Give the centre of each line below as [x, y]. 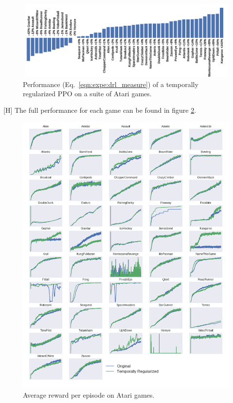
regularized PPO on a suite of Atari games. [87, 94]
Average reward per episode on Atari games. [89, 394]
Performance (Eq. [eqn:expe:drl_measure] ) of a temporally [111, 84]
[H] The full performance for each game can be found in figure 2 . [100, 110]
